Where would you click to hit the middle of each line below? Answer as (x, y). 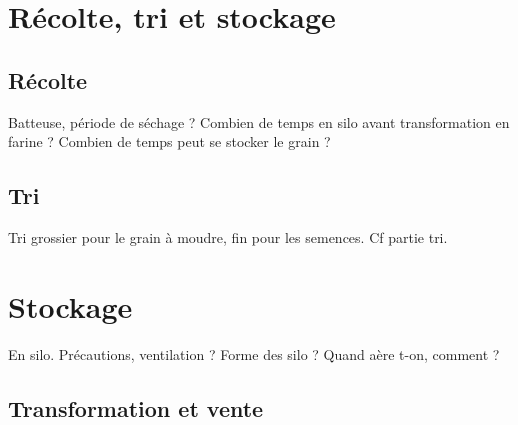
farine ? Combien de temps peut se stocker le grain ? (169, 141)
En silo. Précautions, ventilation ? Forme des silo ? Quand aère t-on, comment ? (254, 353)
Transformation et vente (136, 407)
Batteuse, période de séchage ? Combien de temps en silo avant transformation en (259, 121)
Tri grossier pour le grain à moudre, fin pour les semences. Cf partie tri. (228, 236)
